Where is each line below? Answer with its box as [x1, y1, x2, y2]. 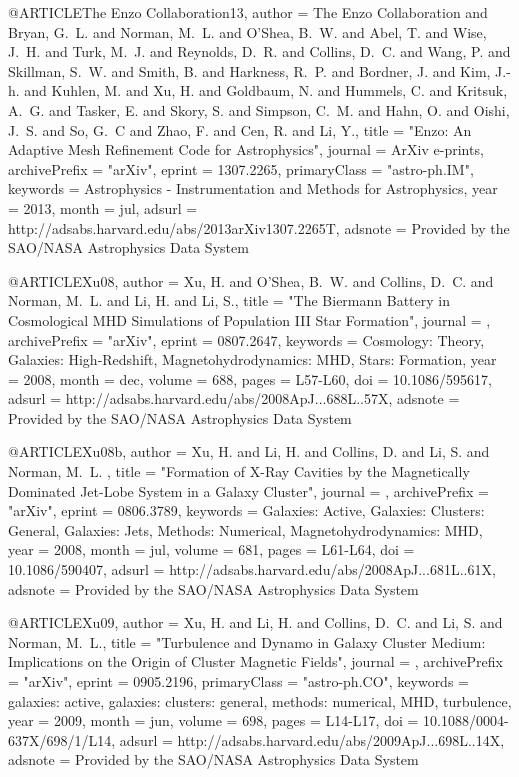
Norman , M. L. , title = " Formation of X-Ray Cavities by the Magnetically [8, 461, 470, 482]
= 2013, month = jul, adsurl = [8, 197, 198, 218]
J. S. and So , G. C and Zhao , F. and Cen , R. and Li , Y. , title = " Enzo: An [8, 119, 472, 140]
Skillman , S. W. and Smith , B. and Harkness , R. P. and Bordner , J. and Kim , [8, 60, 491, 81]
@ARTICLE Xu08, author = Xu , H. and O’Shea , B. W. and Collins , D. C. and [8, 270, 494, 291]
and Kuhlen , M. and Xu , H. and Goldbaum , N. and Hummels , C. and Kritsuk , [24, 80, 508, 101]
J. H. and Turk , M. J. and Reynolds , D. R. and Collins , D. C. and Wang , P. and [8, 41, 511, 62]
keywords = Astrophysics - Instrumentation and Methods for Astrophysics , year [8, 178, 498, 199]
